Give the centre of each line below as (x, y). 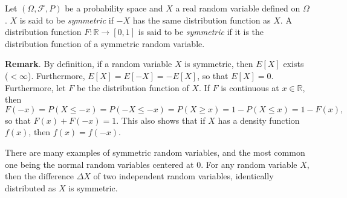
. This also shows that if (161, 120)
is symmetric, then (219, 64)
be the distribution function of (133, 87)
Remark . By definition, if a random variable (89, 64)
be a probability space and (114, 8)
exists (293, 64)
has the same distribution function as (202, 20)
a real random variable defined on (238, 8)
